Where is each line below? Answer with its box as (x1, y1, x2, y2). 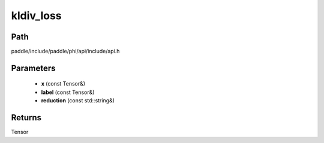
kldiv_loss (11, 9, 62, 22)
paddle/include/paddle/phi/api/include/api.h (11, 48, 120, 55)
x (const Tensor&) (41, 80, 86, 87)
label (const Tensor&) (41, 89, 95, 96)
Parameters (11, 63, 56, 73)
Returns (11, 112, 42, 123)
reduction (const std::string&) (41, 97, 115, 104)
